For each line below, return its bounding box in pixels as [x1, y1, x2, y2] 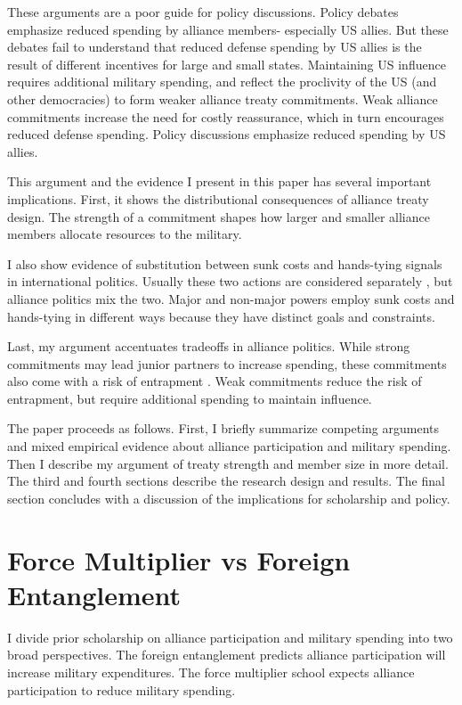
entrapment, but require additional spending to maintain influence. [7, 389, 372, 407]
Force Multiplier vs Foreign [7, 541, 351, 578]
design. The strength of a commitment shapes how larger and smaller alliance [7, 207, 430, 225]
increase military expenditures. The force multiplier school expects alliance [7, 662, 415, 681]
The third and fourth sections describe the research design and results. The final [7, 471, 445, 490]
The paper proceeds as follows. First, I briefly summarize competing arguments [7, 419, 440, 438]
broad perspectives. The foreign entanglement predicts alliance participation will [7, 645, 446, 664]
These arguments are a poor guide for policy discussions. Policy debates [7, 3, 399, 20]
